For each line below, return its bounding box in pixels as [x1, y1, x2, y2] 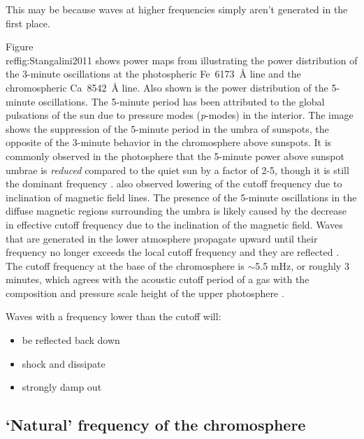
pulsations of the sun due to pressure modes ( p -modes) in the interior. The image [6, 108, 354, 122]
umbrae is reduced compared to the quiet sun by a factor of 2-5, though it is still [6, 162, 349, 177]
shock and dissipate [22, 356, 105, 370]
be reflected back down [22, 333, 120, 347]
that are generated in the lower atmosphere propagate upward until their [6, 231, 318, 245]
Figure [6, 39, 34, 54]
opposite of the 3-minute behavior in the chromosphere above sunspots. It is [6, 135, 332, 150]
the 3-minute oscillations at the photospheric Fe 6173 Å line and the [6, 66, 301, 81]
